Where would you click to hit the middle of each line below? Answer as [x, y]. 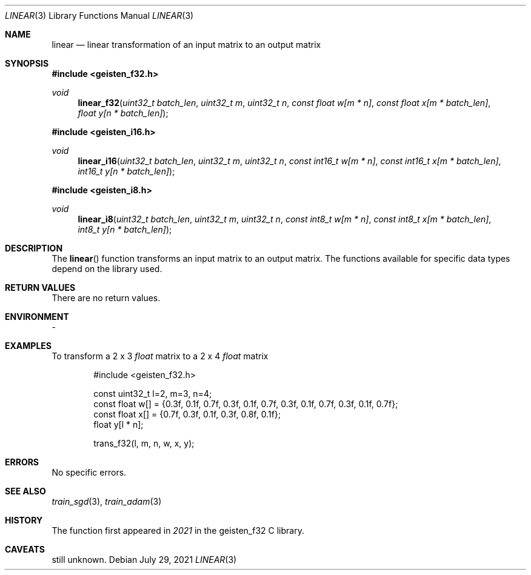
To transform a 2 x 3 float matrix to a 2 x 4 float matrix [160, 356]
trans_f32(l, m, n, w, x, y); [144, 443]
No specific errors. [89, 472]
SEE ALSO [25, 491]
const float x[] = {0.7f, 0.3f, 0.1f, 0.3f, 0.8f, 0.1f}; [187, 414]
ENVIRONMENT [37, 317]
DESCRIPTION [34, 248]
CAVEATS [25, 549]
